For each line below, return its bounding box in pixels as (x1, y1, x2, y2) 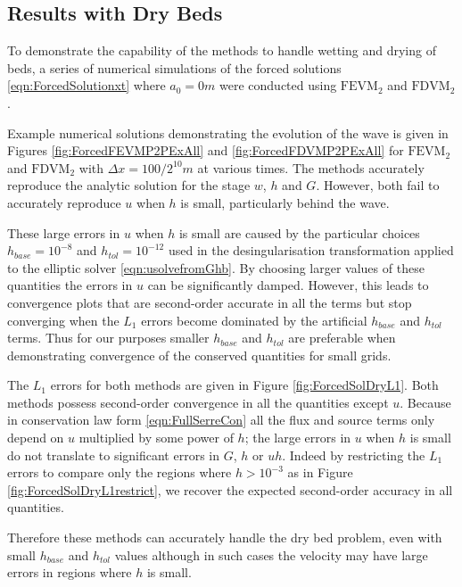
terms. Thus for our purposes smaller (7, 328, 210, 347)
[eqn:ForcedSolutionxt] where (7, 76, 166, 95)
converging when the (7, 310, 120, 329)
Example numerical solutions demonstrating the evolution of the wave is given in (7, 123, 449, 142)
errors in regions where (7, 563, 132, 582)
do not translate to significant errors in (7, 445, 220, 464)
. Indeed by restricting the (282, 445, 425, 464)
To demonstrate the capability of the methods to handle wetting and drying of (7, 41, 436, 60)
